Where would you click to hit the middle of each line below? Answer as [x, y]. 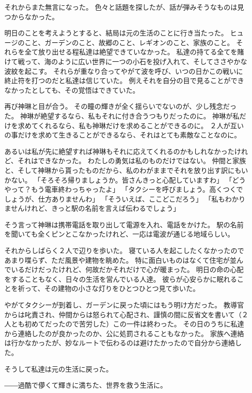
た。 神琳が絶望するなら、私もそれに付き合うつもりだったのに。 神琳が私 [122, 115]
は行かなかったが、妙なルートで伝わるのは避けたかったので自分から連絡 [120, 343]
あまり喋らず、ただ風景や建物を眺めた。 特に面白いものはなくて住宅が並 [120, 260]
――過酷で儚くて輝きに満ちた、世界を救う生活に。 [86, 385]
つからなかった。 [31, 16]
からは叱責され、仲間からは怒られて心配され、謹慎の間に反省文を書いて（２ [126, 314]
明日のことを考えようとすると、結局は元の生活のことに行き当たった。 [116, 33]
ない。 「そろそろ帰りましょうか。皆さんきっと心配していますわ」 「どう [128, 179]
